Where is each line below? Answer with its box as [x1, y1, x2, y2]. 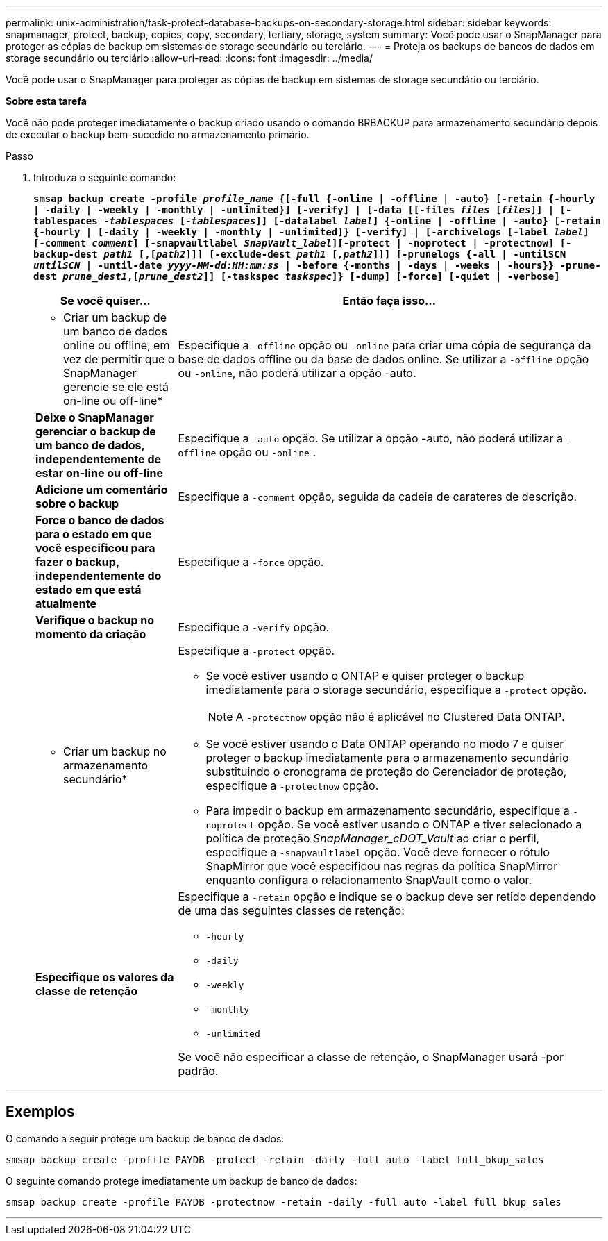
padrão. [178, 1064, 219, 1078]
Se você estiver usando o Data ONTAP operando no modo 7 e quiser [205, 737, 564, 751]
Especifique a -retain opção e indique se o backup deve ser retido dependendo [178, 890, 596, 903]
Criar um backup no [63, 744, 167, 758]
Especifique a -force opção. [178, 555, 324, 569]
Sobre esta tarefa [6, 95, 87, 107]
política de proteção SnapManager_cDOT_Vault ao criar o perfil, [205, 831, 540, 845]
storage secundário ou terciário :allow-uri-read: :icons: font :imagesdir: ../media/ [6, 52, 373, 64]
